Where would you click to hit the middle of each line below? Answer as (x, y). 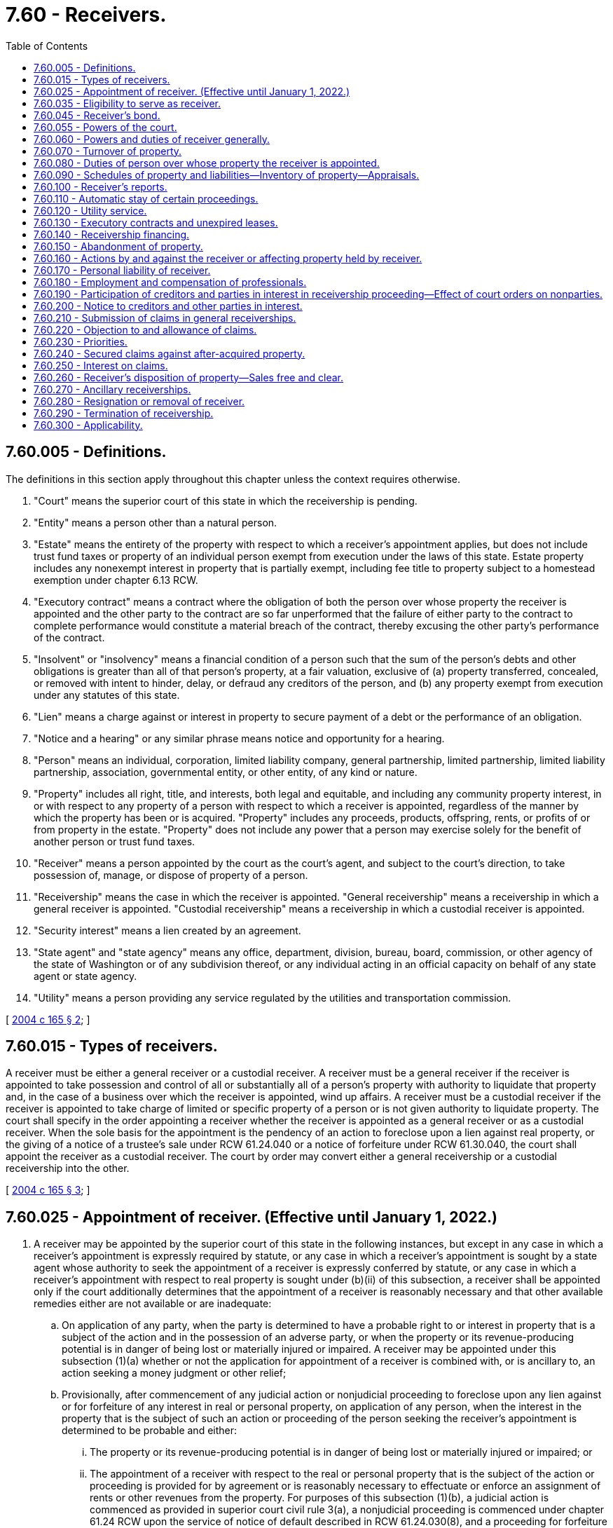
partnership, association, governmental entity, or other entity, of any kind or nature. (226, 772)
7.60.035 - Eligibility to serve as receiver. (127, 103)
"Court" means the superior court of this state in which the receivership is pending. (226, 500)
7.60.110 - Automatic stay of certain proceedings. (146, 198)
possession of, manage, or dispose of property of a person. (171, 875)
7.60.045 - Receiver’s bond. (97, 115)
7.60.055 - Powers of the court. (105, 127)
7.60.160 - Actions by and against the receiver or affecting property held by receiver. (228, 258)
